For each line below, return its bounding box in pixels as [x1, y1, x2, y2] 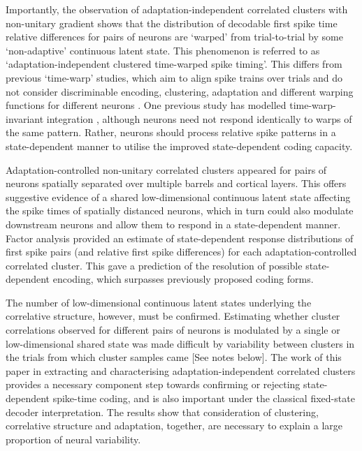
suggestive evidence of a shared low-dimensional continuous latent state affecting [6, 189, 351, 204]
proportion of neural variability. [6, 431, 141, 446]
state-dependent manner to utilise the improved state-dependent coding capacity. [6, 138, 353, 153]
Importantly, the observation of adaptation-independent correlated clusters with [6, 2, 348, 16]
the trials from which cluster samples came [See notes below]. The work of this [6, 350, 342, 364]
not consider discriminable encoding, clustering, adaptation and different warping [6, 84, 354, 98]
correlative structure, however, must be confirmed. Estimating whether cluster [6, 309, 340, 323]
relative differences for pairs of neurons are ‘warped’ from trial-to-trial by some [6, 29, 343, 44]
